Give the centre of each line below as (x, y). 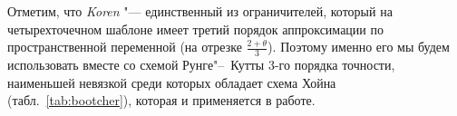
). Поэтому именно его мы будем (359, 47)
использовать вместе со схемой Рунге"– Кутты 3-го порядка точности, (201, 65)
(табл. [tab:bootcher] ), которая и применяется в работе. (161, 100)
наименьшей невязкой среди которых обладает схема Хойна (172, 82)
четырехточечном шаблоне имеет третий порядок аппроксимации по (195, 29)
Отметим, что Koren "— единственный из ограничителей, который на (200, 11)
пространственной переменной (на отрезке (125, 47)
